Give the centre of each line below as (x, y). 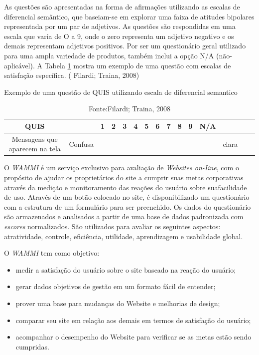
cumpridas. (32, 346)
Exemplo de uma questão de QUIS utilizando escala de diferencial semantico (121, 92)
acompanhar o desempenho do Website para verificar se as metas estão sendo (133, 337)
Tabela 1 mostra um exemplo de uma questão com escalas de (138, 65)
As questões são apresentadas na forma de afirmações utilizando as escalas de (122, 6)
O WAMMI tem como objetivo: (52, 253)
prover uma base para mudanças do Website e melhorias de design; (118, 303)
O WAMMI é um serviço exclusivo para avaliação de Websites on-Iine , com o (122, 168)
